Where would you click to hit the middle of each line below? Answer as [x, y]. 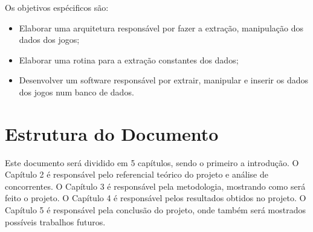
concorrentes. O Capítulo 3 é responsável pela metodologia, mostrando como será [155, 186]
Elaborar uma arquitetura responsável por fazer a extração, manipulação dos [161, 27]
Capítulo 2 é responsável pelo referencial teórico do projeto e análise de [137, 174]
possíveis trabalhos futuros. [55, 221]
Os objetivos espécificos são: [57, 7]
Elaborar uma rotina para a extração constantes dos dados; [129, 60]
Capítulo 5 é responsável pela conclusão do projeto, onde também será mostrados [155, 210]
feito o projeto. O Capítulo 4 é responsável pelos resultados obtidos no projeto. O [156, 198]
